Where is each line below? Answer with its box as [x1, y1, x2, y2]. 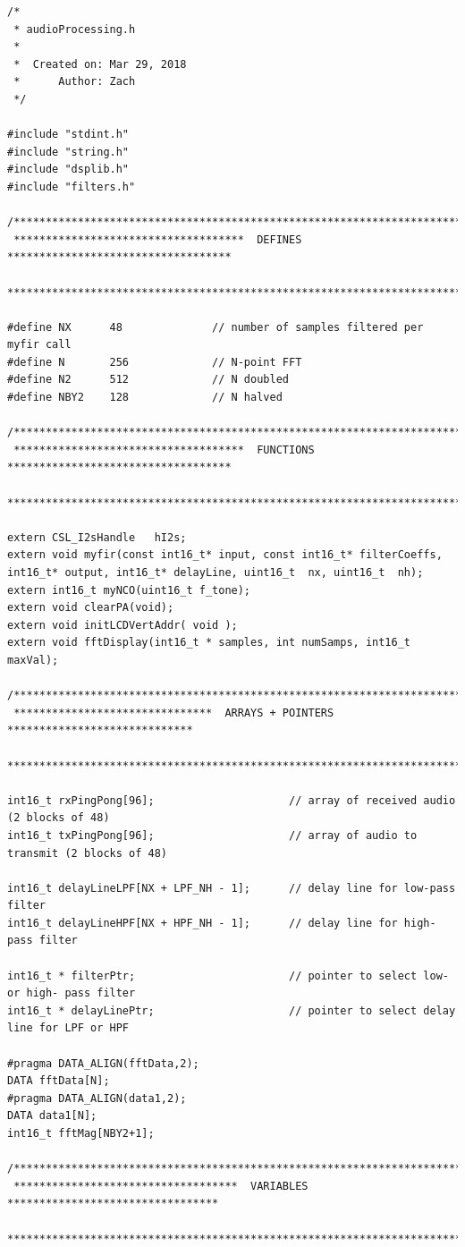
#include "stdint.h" [7, 128, 130, 141]
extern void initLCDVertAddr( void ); [7, 618, 238, 632]
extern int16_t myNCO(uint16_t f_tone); [7, 583, 251, 597]
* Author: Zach [13, 75, 136, 89]
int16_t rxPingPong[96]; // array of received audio [7, 793, 456, 807]
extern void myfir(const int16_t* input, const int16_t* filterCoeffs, [7, 548, 443, 562]
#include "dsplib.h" [7, 163, 130, 176]
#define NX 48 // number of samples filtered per [7, 320, 424, 334]
